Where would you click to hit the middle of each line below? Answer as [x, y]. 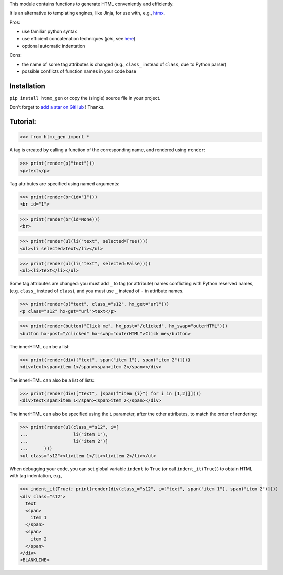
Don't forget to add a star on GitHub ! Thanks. [57, 107]
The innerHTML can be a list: [40, 346]
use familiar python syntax [50, 32]
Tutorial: [23, 122]
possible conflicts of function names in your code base [79, 71]
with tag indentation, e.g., [36, 476]
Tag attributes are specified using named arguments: [64, 183]
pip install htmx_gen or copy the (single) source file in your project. [85, 98]
